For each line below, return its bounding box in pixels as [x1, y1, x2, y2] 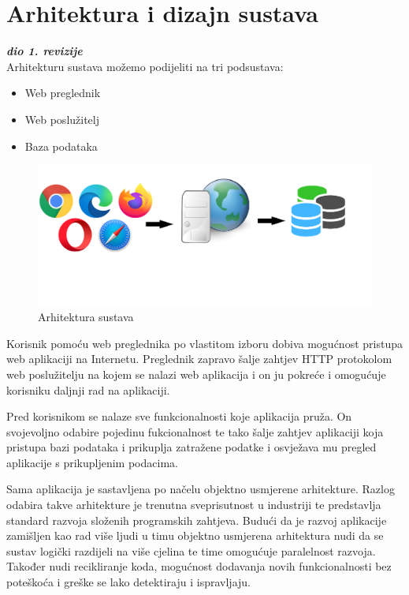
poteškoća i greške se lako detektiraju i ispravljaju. [6, 574, 251, 590]
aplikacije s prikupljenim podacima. [6, 454, 178, 470]
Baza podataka [24, 137, 98, 154]
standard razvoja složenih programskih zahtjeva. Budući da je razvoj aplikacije [6, 511, 387, 528]
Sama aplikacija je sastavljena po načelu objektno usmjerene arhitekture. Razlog [6, 481, 395, 497]
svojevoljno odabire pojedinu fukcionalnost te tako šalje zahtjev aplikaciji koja [6, 423, 384, 440]
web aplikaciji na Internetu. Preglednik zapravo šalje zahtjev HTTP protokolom [6, 350, 392, 367]
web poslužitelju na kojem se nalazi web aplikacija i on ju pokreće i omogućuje [6, 365, 386, 382]
